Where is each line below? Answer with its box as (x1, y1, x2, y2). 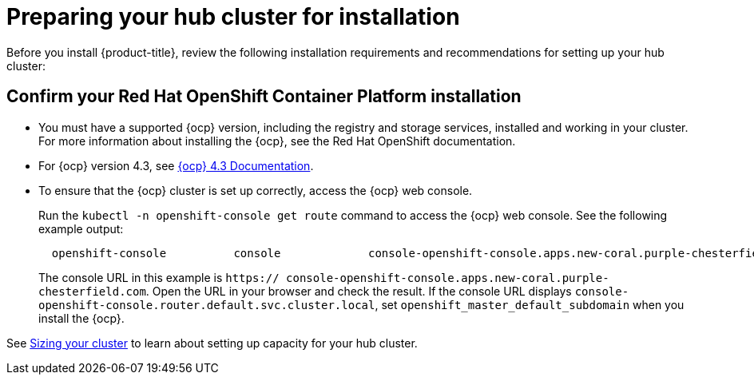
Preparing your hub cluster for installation (6, 3, 460, 30)
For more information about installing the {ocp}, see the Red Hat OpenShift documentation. (38, 133, 516, 148)
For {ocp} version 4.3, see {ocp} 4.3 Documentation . (38, 158, 314, 173)
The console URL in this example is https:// (38, 270, 280, 284)
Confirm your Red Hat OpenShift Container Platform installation (6, 86, 522, 107)
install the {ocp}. (38, 311, 125, 325)
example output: (38, 221, 124, 236)
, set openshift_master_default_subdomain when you (375, 297, 685, 312)
